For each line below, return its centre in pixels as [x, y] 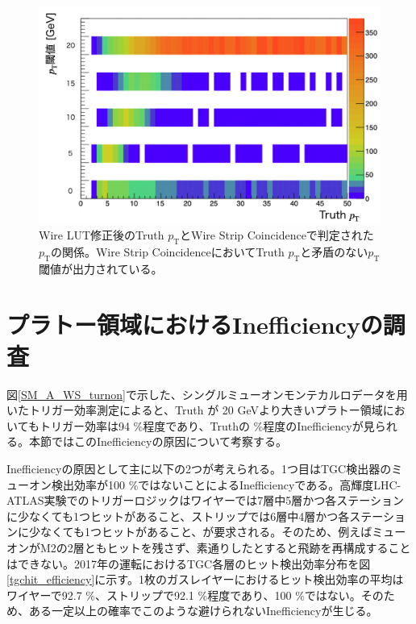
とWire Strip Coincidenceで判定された [277, 235]
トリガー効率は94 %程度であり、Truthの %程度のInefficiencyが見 [207, 425]
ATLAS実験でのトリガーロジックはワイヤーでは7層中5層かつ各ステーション [205, 500]
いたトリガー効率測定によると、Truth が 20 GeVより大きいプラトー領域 [195, 410]
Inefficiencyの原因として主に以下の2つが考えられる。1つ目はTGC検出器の [199, 469]
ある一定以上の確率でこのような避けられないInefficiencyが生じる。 [203, 611]
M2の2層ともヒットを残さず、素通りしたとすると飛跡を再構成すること [225, 547]
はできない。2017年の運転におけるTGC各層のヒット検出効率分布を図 [189, 563]
